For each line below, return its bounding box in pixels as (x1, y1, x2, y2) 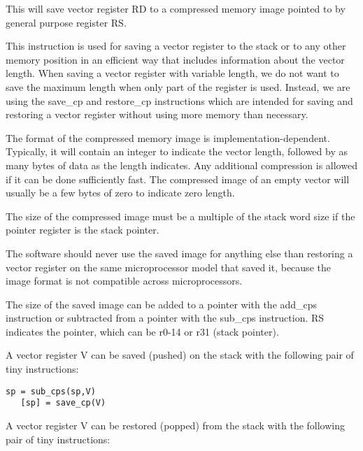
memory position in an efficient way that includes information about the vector (6, 52, 345, 66)
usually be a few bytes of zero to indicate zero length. (6, 185, 235, 200)
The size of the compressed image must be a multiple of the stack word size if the (6, 208, 355, 223)
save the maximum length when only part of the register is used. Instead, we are (6, 79, 350, 94)
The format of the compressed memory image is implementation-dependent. (6, 130, 330, 145)
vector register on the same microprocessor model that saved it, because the (6, 259, 331, 274)
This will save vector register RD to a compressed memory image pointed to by (6, 1, 346, 15)
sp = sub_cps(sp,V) (6, 386, 96, 396)
